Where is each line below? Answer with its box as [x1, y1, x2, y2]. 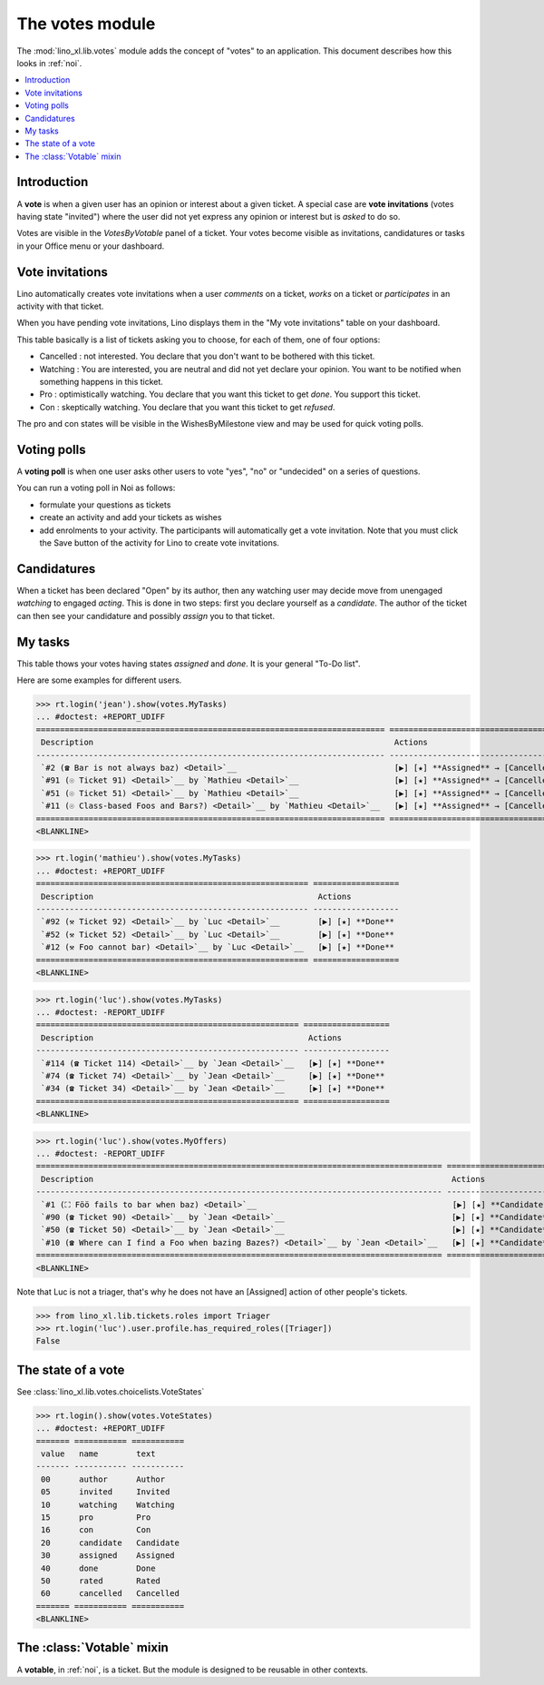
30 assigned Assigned [41, 1551, 176, 1561]
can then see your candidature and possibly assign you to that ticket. [16, 610, 276, 621]
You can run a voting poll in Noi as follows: [16, 482, 176, 494]
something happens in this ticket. [39, 377, 163, 387]
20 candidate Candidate [41, 1537, 180, 1548]
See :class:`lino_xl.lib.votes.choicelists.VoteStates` [16, 1385, 205, 1397]
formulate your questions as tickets [39, 499, 171, 510]
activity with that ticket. [16, 301, 104, 312]
